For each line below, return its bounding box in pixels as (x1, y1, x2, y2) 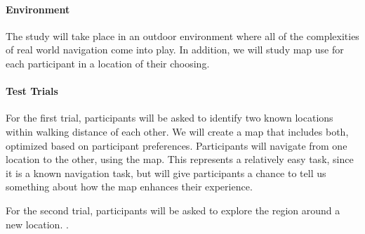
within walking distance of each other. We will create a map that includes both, (6, 124, 349, 138)
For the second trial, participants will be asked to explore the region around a (6, 202, 340, 217)
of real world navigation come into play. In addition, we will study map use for (6, 42, 344, 57)
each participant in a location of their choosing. (6, 56, 210, 70)
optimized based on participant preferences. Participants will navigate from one (6, 138, 347, 152)
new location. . (6, 216, 69, 231)
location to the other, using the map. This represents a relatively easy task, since (6, 152, 354, 167)
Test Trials (6, 84, 58, 98)
